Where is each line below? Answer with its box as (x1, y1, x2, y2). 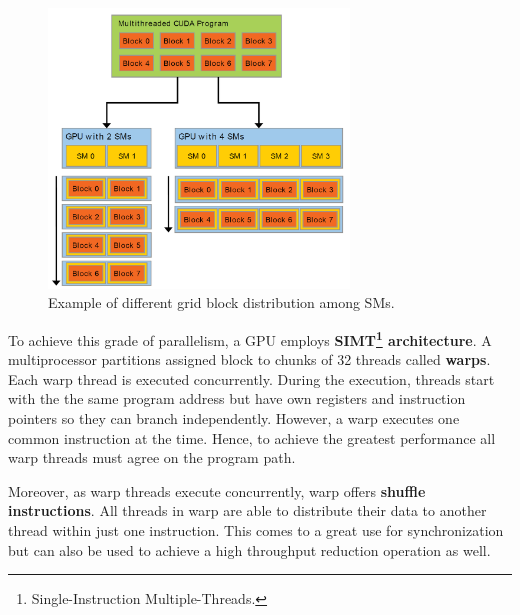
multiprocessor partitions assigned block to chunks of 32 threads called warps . (8, 349, 491, 370)
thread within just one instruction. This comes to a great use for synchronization (8, 519, 504, 540)
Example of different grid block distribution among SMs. (48, 292, 395, 313)
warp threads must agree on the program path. (8, 447, 296, 468)
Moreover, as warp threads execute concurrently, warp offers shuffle (8, 480, 426, 501)
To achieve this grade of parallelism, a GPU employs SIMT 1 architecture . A (8, 326, 492, 350)
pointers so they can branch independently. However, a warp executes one (8, 408, 460, 429)
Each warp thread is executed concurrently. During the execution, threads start (8, 368, 495, 389)
